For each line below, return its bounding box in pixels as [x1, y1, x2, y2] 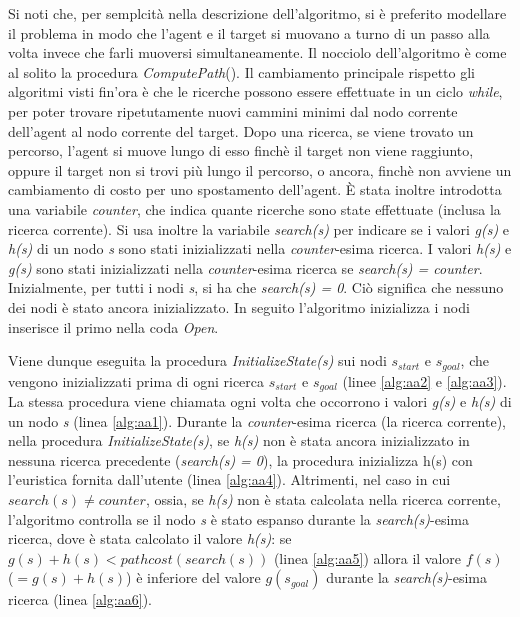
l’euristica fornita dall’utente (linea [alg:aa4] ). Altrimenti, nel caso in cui [8, 469, 451, 490]
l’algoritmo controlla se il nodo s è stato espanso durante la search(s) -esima [8, 508, 469, 529]
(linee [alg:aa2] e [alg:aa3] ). [342, 370, 507, 391]
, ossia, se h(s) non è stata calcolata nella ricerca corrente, [145, 488, 501, 509]
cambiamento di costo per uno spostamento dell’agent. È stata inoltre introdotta [8, 179, 502, 200]
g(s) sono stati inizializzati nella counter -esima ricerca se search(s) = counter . [8, 257, 483, 278]
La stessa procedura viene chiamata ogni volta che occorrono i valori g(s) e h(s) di [8, 391, 512, 411]
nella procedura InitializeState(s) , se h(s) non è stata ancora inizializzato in [8, 430, 470, 451]
